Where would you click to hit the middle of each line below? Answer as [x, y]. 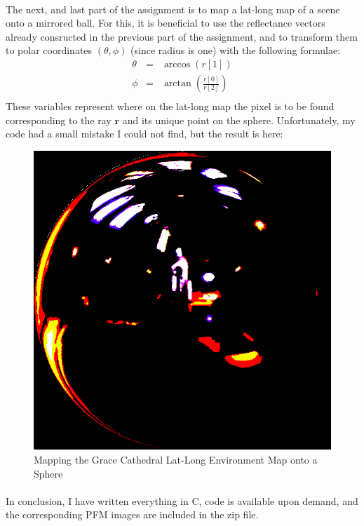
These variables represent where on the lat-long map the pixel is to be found [170, 106]
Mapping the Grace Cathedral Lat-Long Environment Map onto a [176, 459]
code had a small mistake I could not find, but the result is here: [144, 134]
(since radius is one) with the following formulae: [236, 50]
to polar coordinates [49, 50]
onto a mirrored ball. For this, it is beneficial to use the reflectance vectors [166, 23]
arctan [177, 84]
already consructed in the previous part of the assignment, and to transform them [182, 36]
